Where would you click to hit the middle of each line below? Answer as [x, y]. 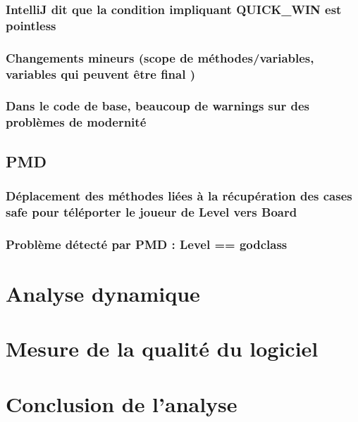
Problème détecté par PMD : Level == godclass [147, 244]
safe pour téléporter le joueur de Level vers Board [152, 211]
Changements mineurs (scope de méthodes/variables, [160, 57]
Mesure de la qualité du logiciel [162, 349]
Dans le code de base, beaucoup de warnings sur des [158, 106]
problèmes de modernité [76, 122]
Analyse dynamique [103, 293]
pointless [31, 25]
